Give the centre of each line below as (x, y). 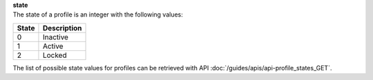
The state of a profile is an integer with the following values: (98, 14)
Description (62, 28)
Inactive (56, 37)
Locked (55, 55)
